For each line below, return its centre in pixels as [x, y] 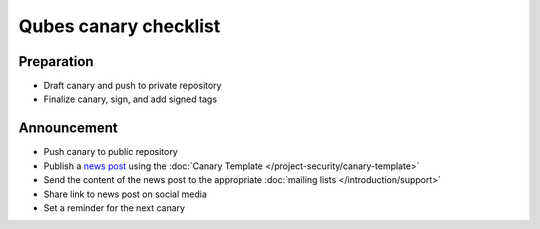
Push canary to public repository [111, 152]
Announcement [68, 128]
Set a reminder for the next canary [114, 207]
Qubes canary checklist [119, 26]
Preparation [56, 61]
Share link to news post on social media [125, 194]
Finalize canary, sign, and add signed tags [130, 99]
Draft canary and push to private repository [132, 86]
